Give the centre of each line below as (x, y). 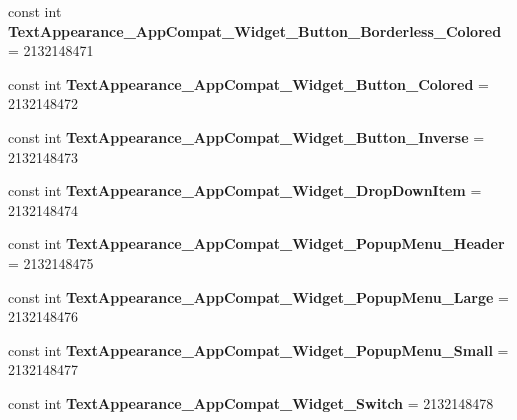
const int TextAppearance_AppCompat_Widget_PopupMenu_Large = (258, 296)
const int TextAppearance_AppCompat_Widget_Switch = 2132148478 (251, 402)
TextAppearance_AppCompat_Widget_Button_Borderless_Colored (255, 30)
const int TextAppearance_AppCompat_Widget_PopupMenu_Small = (258, 349)
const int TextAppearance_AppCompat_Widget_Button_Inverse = (246, 136)
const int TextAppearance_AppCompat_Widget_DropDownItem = (245, 190)
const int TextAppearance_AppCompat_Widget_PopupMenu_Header (256, 243)
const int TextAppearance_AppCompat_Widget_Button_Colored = (248, 83)
